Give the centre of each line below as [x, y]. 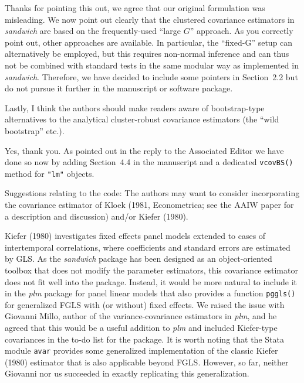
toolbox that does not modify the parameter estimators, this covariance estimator [151, 270]
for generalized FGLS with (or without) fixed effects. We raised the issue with [145, 304]
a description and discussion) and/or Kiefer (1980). [97, 216]
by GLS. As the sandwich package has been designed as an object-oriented [139, 259]
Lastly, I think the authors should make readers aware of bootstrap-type [135, 107]
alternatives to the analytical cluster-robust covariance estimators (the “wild [142, 119]
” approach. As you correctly [241, 31]
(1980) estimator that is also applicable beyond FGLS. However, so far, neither [147, 362]
